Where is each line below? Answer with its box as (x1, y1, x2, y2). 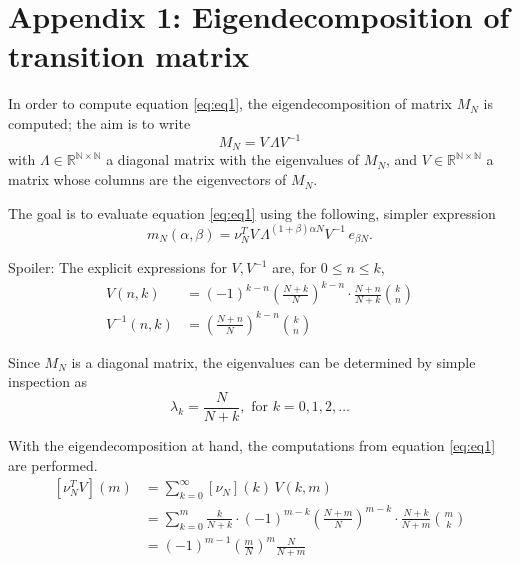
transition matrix (8, 35, 250, 76)
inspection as (8, 371, 88, 392)
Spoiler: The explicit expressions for (8, 257, 227, 278)
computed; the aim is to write (8, 112, 191, 133)
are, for (272, 257, 317, 278)
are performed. (8, 454, 98, 475)
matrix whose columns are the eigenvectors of (8, 169, 287, 190)
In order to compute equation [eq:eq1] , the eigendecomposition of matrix (8, 93, 452, 114)
